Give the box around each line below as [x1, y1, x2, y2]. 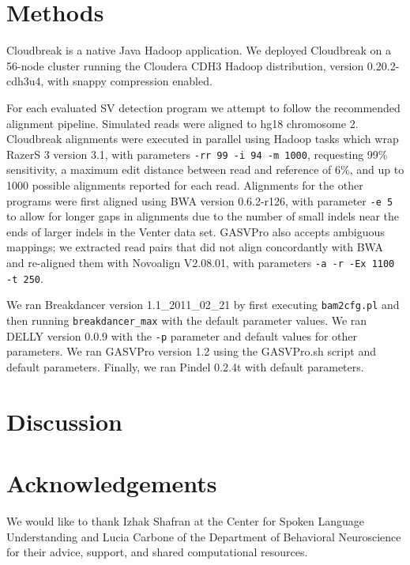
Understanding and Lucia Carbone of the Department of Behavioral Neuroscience [6, 528, 401, 544]
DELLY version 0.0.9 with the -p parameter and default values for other [6, 327, 358, 344]
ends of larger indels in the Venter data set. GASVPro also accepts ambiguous [6, 223, 385, 239]
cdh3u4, [6, 73, 44, 89]
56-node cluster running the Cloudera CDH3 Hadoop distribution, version [6, 57, 364, 73]
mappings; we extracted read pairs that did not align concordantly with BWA [6, 239, 383, 255]
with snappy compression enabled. [47, 73, 213, 89]
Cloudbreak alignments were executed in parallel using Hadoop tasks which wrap [6, 130, 399, 147]
